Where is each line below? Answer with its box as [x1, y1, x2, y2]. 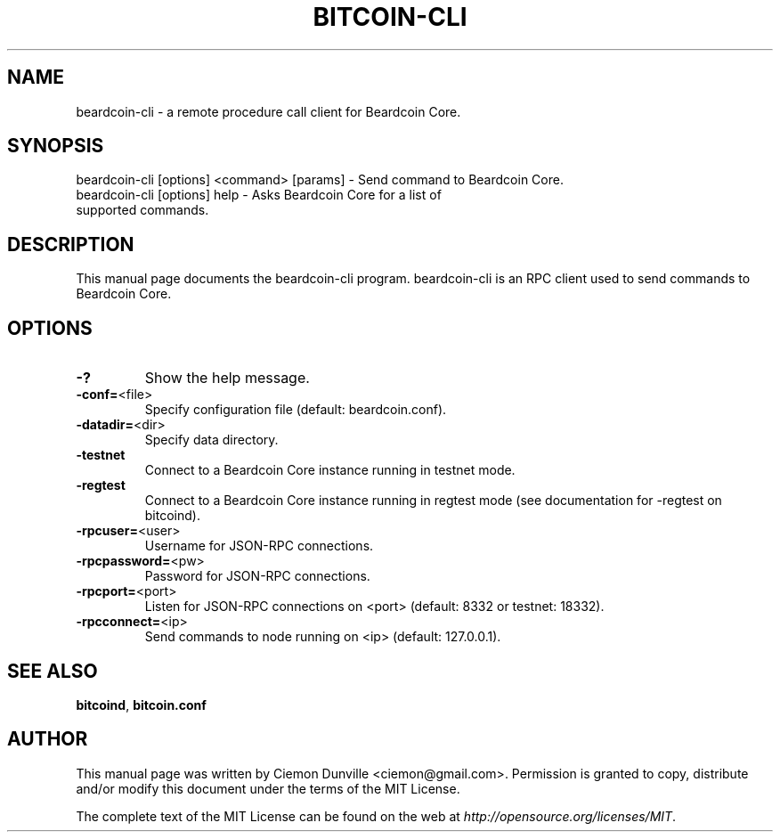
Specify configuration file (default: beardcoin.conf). [144, 402, 447, 418]
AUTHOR [7, 728, 88, 751]
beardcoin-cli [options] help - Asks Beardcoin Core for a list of [76, 187, 442, 203]
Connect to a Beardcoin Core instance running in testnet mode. [144, 462, 516, 478]
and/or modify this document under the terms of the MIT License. [76, 780, 460, 796]
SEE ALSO [7, 659, 98, 682]
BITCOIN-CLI [313, 2, 467, 32]
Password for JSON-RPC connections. [144, 568, 370, 584]
